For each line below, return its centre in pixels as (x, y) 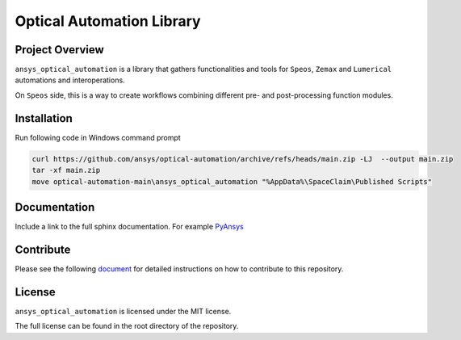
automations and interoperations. (70, 80)
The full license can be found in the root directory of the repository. (127, 326)
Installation (44, 118)
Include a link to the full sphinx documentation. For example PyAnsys (129, 227)
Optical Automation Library (108, 21)
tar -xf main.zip (66, 170)
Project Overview (59, 50)
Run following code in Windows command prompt (98, 137)
